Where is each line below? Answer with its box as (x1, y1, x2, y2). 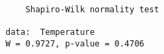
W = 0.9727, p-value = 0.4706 (6, 38, 145, 49)
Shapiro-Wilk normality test (25, 4, 159, 14)
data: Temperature (6, 27, 95, 37)
